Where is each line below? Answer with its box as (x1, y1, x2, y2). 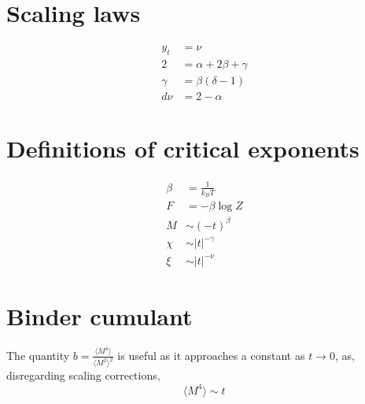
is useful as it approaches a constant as (117, 347, 305, 363)
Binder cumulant (6, 299, 193, 332)
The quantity (6, 347, 70, 363)
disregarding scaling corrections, (6, 367, 160, 384)
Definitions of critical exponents (6, 132, 359, 165)
